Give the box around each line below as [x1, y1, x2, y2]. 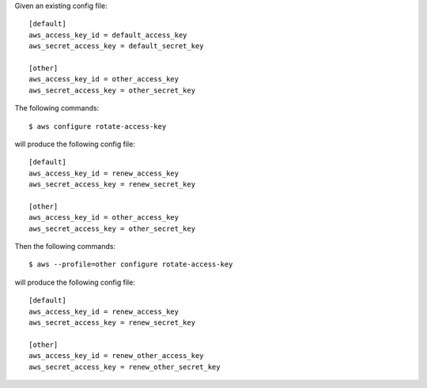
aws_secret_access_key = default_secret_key [28, 42, 205, 51]
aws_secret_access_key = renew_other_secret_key [28, 362, 221, 371]
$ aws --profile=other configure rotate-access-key [28, 260, 233, 269]
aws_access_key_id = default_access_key [28, 30, 187, 40]
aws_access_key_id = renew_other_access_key [28, 352, 205, 360]
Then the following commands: [14, 242, 116, 251]
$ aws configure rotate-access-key [28, 122, 167, 130]
